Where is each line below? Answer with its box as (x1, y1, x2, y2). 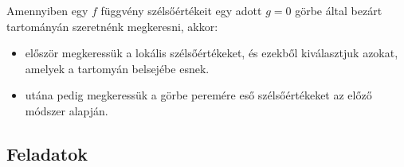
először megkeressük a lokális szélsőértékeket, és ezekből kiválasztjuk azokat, (25, 45, 398, 61)
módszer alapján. (25, 102, 108, 118)
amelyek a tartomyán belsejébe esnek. (25, 60, 210, 76)
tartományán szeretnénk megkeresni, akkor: (6, 17, 218, 34)
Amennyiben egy (6, 2, 88, 18)
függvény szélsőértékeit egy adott (100, 2, 262, 18)
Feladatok (6, 141, 88, 165)
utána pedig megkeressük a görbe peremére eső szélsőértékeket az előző (25, 87, 372, 103)
